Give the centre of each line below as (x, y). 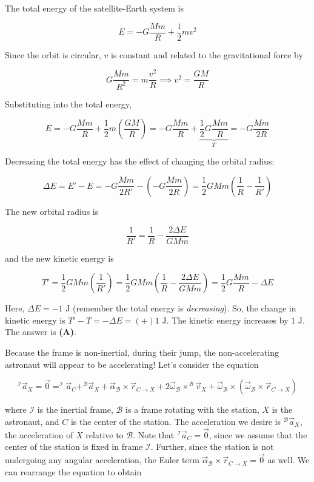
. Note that (154, 434)
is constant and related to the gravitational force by (207, 54)
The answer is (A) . (41, 332)
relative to (105, 434)
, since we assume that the (258, 434)
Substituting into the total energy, (68, 104)
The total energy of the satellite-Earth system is (94, 8)
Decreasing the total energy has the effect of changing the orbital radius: (140, 161)
